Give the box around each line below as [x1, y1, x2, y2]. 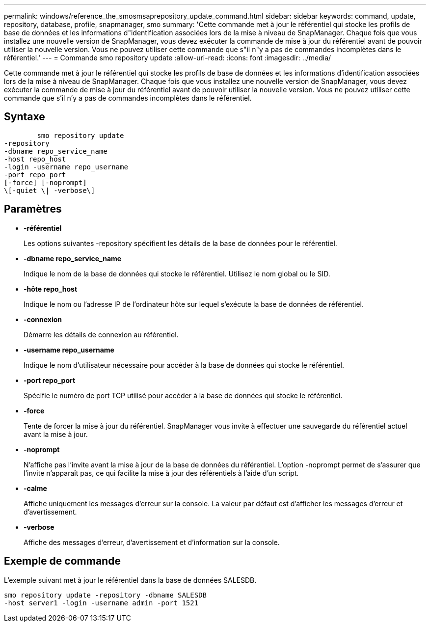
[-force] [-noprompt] [4, 178, 87, 187]
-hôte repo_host [24, 284, 78, 293]
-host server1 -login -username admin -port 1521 [4, 599, 199, 607]
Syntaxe [4, 110, 45, 123]
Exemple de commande [4, 555, 121, 568]
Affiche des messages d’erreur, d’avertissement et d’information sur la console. [24, 538, 280, 546]
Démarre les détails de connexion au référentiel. [24, 330, 179, 339]
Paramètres [4, 203, 62, 216]
